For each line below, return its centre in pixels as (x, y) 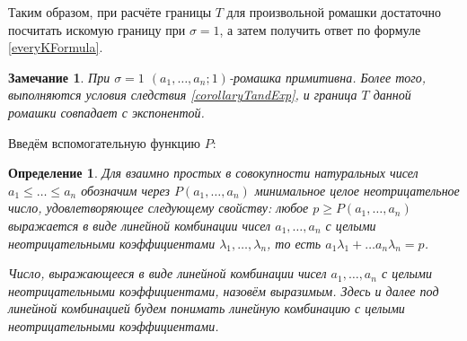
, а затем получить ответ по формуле (320, 29)
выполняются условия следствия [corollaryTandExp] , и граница (183, 95)
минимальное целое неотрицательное (357, 190)
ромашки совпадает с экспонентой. (106, 112)
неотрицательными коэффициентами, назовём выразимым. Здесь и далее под (224, 290)
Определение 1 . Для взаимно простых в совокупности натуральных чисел (213, 173)
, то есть (294, 243)
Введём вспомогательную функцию (104, 142)
